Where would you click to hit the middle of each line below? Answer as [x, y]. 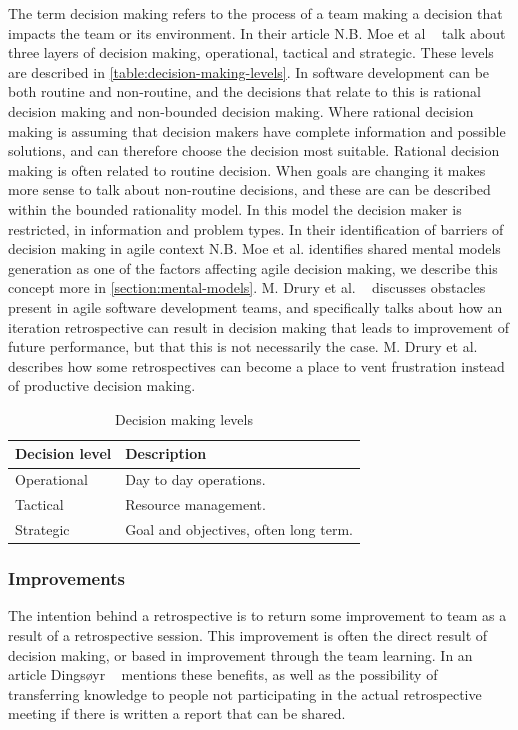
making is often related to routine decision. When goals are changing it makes [247, 169]
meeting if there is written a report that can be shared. [177, 713]
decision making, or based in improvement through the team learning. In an [240, 654]
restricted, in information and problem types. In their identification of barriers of [256, 228]
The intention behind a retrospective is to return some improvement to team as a [257, 615]
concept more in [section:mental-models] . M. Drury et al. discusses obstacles [247, 287]
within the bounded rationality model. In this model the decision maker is [235, 208]
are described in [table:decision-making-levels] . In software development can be [249, 71]
